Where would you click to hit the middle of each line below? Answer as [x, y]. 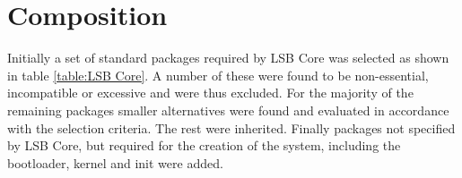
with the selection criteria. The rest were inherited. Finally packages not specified [231, 127]
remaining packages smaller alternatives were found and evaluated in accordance [228, 110]
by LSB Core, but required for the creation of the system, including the [204, 145]
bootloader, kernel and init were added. [115, 162]
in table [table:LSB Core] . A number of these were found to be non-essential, [218, 75]
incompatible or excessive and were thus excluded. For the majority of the [210, 93]
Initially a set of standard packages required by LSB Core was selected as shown [228, 58]
